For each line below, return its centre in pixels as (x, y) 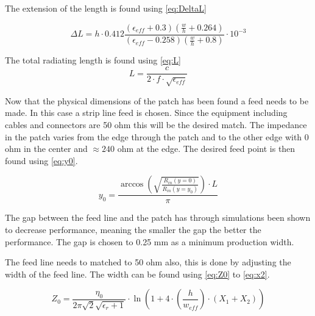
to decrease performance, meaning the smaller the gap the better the (133, 230)
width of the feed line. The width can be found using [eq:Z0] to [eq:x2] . (137, 274)
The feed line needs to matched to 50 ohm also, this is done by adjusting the (148, 262)
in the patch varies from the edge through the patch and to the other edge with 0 (157, 136)
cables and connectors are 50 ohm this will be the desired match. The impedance (156, 125)
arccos (132, 185)
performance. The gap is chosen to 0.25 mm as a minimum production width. (150, 241)
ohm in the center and (46, 149)
